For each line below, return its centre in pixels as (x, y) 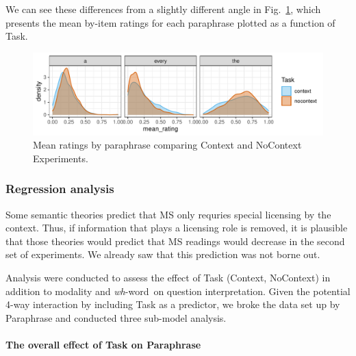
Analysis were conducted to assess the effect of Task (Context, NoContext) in (168, 278)
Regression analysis (60, 189)
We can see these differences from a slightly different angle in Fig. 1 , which (163, 9)
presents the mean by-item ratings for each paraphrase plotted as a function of (170, 22)
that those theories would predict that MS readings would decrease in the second (175, 241)
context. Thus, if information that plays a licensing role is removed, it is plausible (177, 228)
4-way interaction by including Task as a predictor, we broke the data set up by (173, 304)
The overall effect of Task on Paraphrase (103, 345)
